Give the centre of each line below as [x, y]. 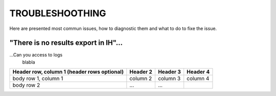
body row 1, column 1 [38, 79]
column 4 [198, 79]
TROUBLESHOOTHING [58, 13]
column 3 [169, 79]
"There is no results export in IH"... [66, 43]
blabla [29, 62]
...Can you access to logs [36, 55]
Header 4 [198, 72]
